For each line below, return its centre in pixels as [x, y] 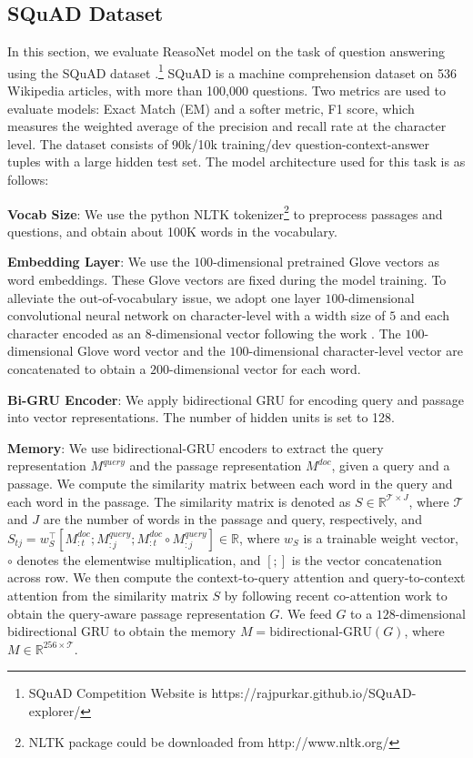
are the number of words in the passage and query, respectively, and [232, 519]
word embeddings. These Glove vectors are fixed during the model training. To [227, 280]
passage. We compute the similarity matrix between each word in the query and [230, 483]
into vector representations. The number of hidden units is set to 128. [201, 417]
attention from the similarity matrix [108, 595]
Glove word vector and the [151, 351]
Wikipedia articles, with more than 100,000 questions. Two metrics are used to [226, 91]
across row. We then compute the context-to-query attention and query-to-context [236, 577]
